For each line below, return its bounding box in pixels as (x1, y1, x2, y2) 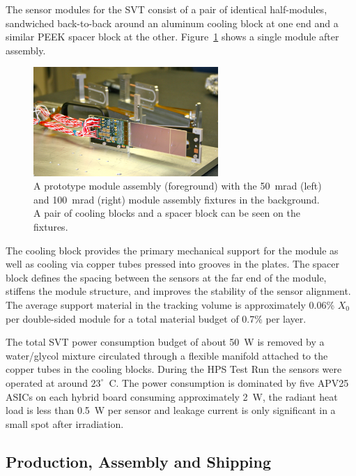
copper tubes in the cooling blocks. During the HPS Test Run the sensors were (6, 362, 342, 376)
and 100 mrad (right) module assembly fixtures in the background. (33, 192, 320, 206)
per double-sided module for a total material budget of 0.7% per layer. (6, 311, 307, 325)
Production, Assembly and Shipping (6, 450, 272, 472)
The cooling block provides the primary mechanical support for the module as (6, 243, 339, 257)
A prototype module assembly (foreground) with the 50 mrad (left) (33, 178, 322, 193)
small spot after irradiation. (6, 416, 124, 431)
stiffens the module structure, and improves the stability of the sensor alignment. (6, 284, 351, 298)
